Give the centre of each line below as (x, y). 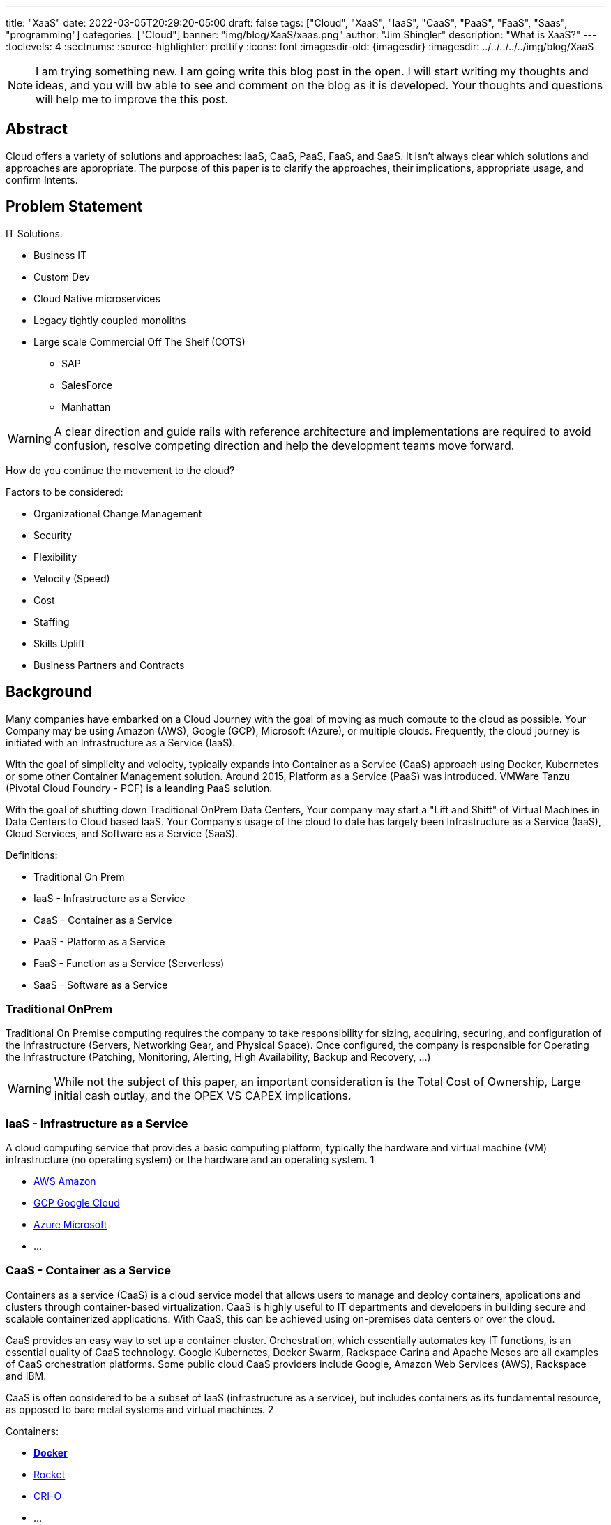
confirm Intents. (42, 179)
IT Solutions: (34, 233)
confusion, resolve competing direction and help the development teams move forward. (284, 445)
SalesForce (87, 385)
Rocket (50, 1474)
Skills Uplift (59, 643)
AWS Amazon (65, 1181)
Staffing (52, 621)
